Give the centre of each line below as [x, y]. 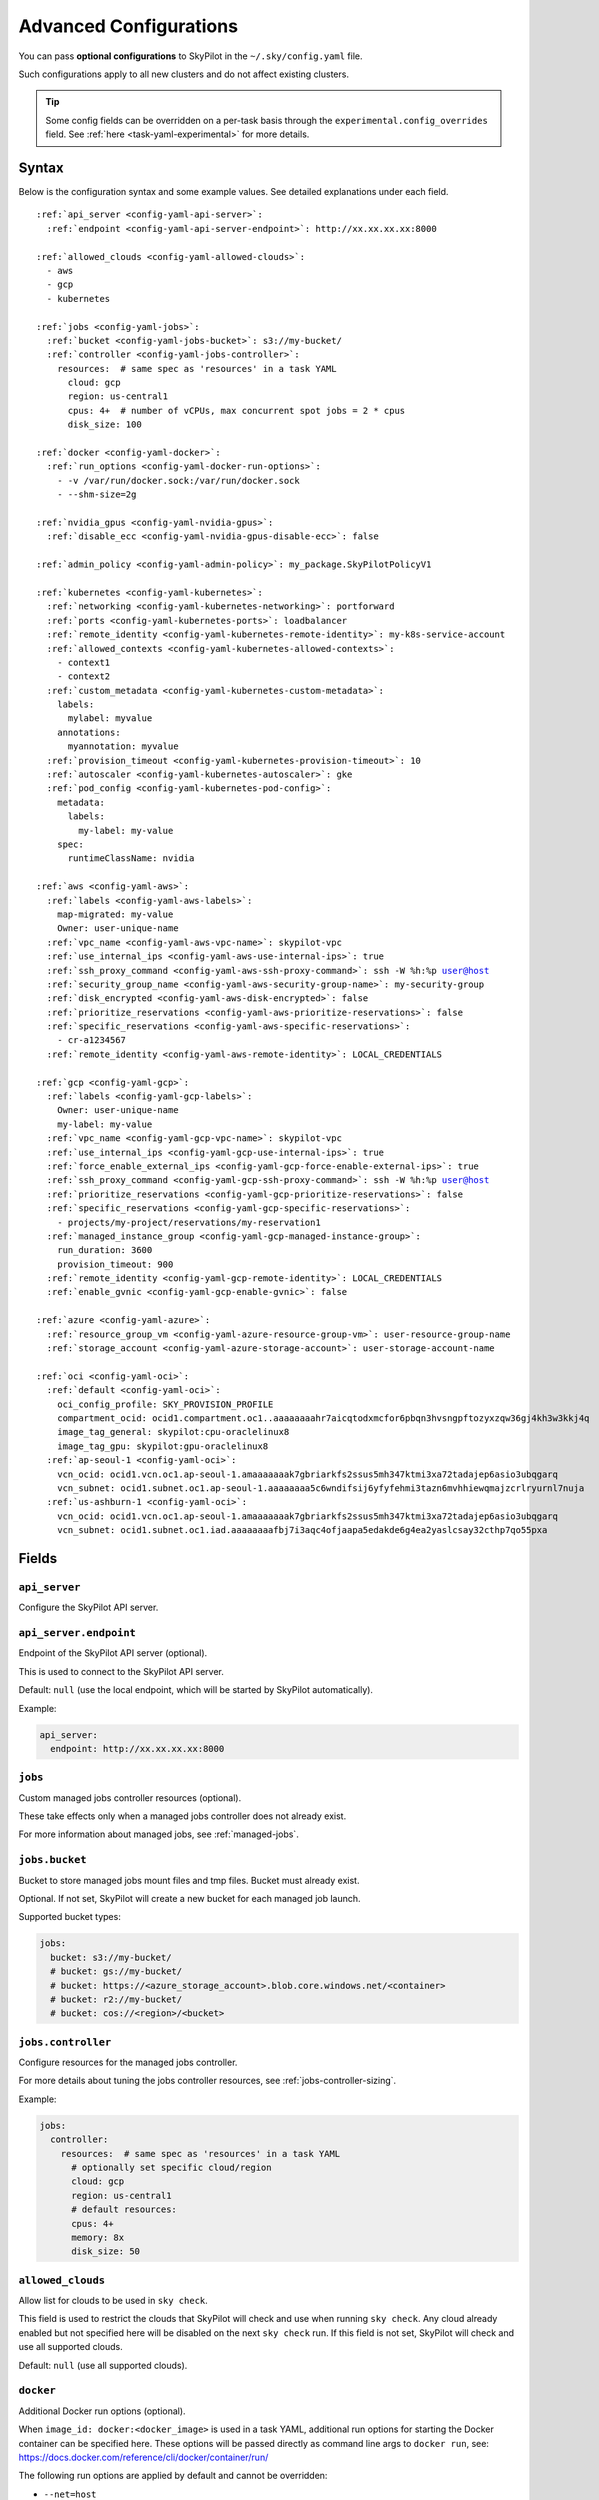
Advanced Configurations [128, 26]
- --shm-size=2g [96, 494]
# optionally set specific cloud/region [171, 2168]
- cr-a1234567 [91, 1040]
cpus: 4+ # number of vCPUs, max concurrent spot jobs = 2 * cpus [236, 410]
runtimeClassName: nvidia [131, 858]
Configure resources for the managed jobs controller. [128, 2062]
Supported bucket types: [70, 1917]
